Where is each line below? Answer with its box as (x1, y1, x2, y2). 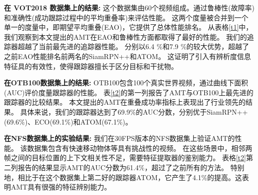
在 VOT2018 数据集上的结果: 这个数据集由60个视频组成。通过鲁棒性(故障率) (4, 2, 255, 12)
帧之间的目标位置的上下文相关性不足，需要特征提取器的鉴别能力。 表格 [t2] (4, 152, 246, 163)
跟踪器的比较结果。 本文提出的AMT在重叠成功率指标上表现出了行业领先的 (4, 97, 246, 107)
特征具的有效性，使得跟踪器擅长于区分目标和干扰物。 (4, 61, 178, 71)
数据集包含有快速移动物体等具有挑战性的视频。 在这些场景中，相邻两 (27, 142, 253, 153)
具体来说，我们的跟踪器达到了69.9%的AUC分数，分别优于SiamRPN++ (20, 106, 248, 117)
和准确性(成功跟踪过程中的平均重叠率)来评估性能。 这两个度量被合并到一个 (4, 12, 249, 22)
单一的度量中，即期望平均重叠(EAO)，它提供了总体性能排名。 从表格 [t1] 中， (4, 22, 253, 32)
